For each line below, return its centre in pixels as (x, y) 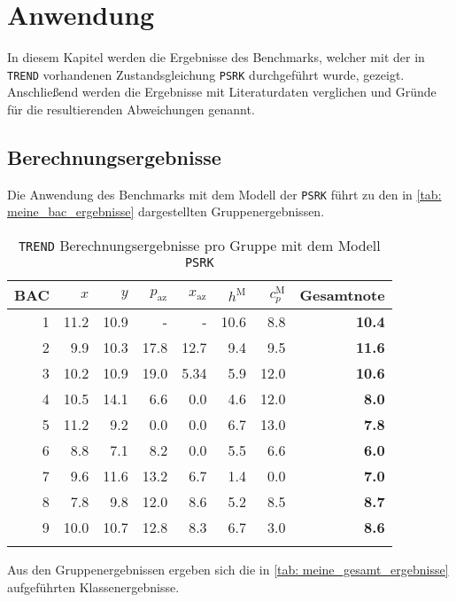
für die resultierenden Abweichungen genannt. (131, 109)
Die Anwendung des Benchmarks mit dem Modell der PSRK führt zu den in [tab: (224, 194)
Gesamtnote (342, 295)
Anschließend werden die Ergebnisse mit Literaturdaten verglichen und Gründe (222, 92)
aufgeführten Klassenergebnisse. (93, 586)
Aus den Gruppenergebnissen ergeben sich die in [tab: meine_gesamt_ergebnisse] (228, 570)
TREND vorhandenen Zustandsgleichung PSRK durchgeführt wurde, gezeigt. (206, 74)
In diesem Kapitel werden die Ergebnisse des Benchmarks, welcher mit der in (216, 57)
